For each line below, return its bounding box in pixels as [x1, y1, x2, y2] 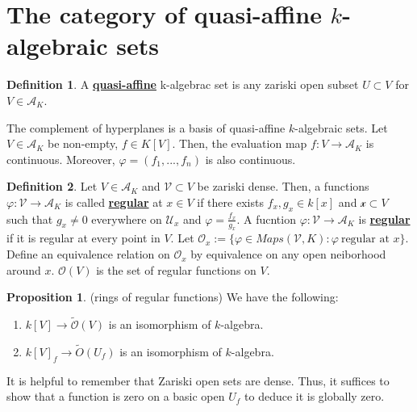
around [6, 261, 41, 278]
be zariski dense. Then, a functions [197, 178, 369, 195]
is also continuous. [205, 150, 296, 167]
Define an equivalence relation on [6, 246, 170, 263]
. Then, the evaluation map [172, 135, 307, 152]
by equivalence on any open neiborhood [190, 246, 386, 263]
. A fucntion [236, 210, 296, 227]
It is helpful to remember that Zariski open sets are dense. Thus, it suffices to [6, 372, 390, 389]
